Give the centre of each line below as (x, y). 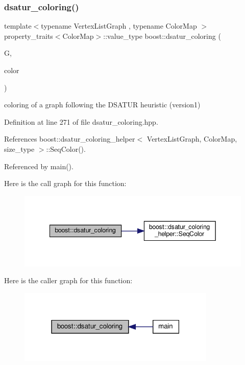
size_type (19, 149)
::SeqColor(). (66, 149)
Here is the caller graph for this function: (68, 280)
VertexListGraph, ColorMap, (192, 139)
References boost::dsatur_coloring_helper (70, 139)
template (18, 26)
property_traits (29, 36)
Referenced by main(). (39, 166)
